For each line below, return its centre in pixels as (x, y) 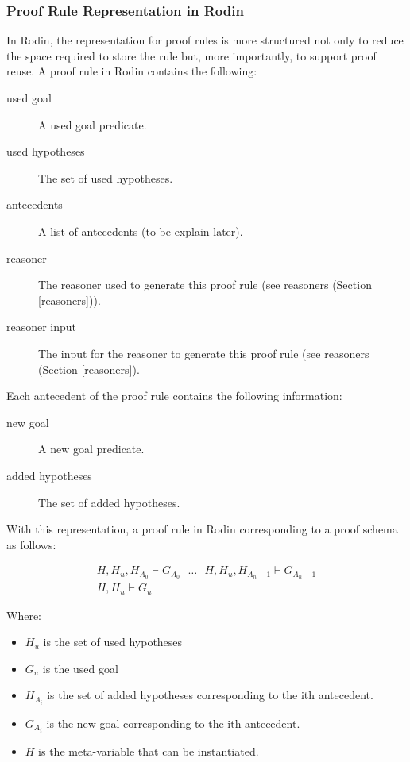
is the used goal (80, 668)
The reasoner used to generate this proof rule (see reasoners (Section (205, 285)
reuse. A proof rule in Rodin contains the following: (132, 71)
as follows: (31, 544)
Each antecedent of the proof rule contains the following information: (174, 396)
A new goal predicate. (91, 449)
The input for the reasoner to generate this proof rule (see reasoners (204, 353)
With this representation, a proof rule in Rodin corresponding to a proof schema (202, 529)
